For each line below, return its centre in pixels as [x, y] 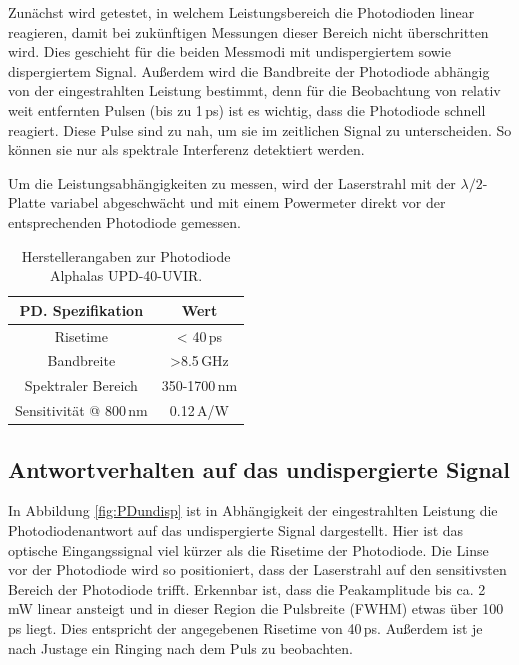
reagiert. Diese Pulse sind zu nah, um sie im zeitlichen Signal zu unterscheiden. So [260, 129]
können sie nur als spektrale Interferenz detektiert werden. [186, 149]
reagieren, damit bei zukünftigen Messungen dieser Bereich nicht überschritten [248, 31]
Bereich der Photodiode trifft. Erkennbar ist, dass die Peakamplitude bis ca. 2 [247, 588]
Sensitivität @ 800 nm [81, 410]
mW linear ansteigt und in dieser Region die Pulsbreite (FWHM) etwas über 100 [256, 608]
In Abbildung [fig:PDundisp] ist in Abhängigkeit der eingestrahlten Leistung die [253, 510]
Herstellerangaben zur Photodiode [126, 255]
